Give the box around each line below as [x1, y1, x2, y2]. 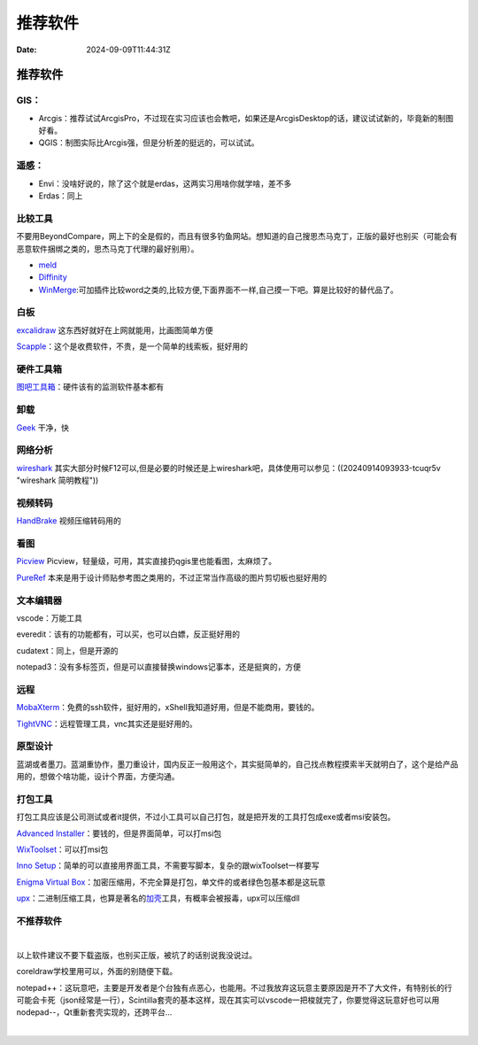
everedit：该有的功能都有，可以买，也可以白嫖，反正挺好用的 [16, 629, 241, 639]
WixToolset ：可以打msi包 [16, 844, 109, 855]
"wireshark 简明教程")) [16, 475, 99, 486]
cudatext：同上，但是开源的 [16, 645, 119, 655]
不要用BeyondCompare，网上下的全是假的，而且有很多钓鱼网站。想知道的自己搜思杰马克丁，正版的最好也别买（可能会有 [16, 231, 458, 242]
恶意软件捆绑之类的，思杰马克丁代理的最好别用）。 [16, 244, 199, 254]
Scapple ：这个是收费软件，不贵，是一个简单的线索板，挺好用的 [16, 341, 248, 352]
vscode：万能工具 [16, 612, 83, 623]
